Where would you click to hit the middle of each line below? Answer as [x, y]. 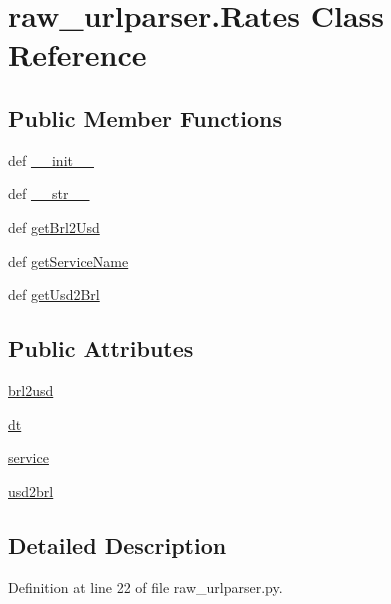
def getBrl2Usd [54, 226]
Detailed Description [117, 544]
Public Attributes [101, 348]
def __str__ [49, 193]
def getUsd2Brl [54, 294]
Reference [77, 54]
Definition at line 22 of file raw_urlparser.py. [145, 586]
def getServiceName [68, 260]
